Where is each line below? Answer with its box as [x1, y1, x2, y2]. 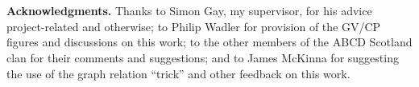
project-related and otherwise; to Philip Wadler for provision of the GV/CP [6, 18, 381, 34]
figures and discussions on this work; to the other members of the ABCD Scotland [6, 34, 413, 50]
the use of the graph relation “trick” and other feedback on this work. [6, 65, 351, 81]
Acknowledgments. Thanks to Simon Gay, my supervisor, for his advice [6, 2, 372, 19]
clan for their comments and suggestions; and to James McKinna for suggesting [6, 49, 399, 65]
